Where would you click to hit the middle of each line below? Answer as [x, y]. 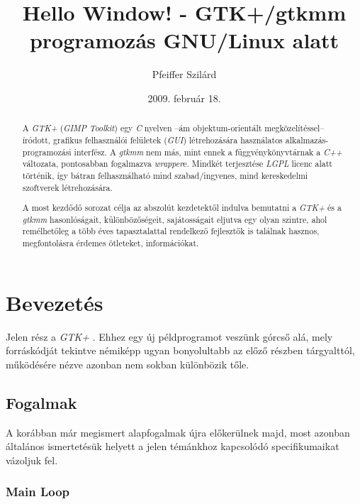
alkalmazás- [307, 139]
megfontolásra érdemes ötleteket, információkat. [111, 243]
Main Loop [38, 492]
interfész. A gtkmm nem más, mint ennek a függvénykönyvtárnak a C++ [208, 152]
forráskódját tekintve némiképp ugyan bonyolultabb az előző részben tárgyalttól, [180, 350]
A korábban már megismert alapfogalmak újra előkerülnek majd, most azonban [178, 432]
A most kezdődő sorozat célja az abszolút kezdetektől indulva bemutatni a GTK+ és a [182, 208]
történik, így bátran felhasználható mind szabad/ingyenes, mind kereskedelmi [165, 175]
